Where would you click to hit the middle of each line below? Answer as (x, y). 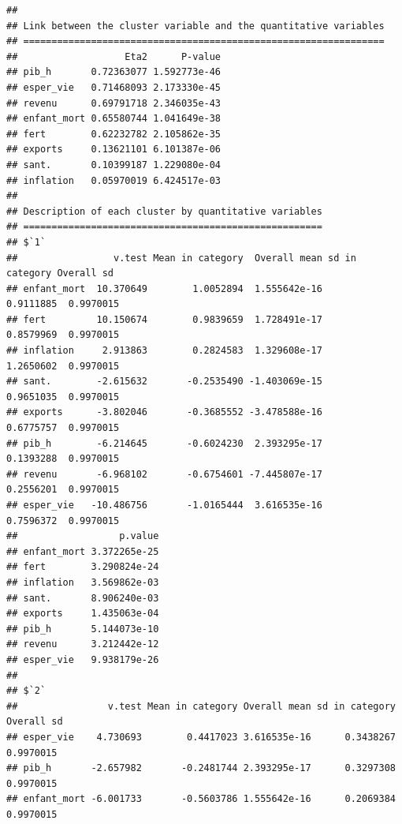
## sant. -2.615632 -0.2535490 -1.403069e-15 (164, 382)
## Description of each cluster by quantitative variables (164, 211)
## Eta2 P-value (114, 56)
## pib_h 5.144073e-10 (83, 629)
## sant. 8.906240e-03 (83, 598)
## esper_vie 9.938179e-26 (83, 659)
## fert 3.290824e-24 (83, 567)
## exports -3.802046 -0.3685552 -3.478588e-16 (164, 412)
